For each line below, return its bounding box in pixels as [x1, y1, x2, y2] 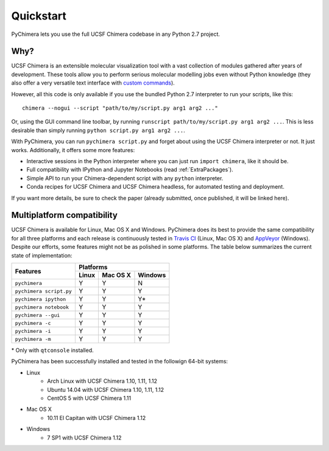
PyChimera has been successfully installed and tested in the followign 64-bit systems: [11, 358, 228, 365]
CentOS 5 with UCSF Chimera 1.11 [47, 394, 131, 402]
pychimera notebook [15, 304, 69, 310]
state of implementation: [11, 251, 73, 259]
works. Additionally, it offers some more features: [11, 146, 135, 153]
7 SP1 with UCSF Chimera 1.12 [47, 434, 122, 441]
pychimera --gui [15, 312, 60, 318]
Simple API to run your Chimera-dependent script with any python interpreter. [26, 174, 224, 182]
